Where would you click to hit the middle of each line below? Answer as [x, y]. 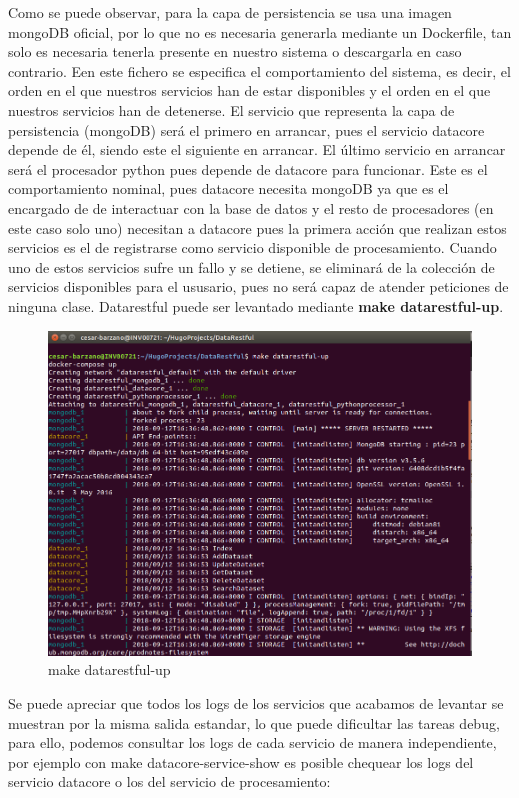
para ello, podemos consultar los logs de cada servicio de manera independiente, [252, 742]
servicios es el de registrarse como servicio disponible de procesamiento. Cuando [252, 247]
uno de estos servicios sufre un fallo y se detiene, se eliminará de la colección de [251, 266]
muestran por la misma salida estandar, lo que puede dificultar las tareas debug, [254, 722]
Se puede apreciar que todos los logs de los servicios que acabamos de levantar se [256, 702]
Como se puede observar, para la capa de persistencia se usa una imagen [230, 12]
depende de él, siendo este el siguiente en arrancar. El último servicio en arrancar [257, 149]
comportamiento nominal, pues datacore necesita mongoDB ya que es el [228, 188]
